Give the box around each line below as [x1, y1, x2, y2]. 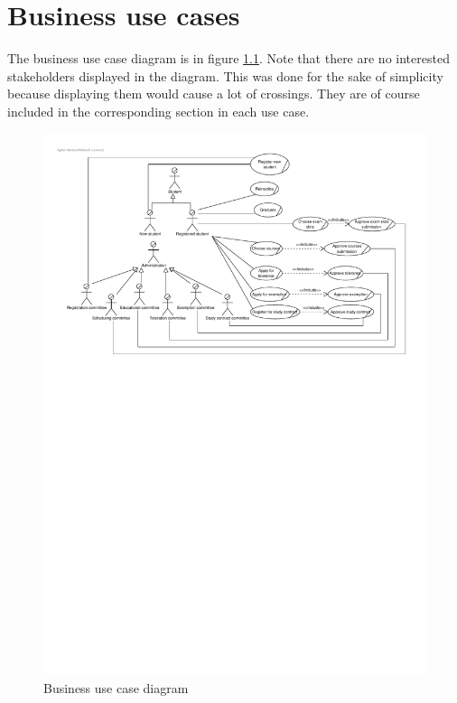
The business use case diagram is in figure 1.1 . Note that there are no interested [7, 49, 450, 68]
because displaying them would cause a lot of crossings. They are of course [7, 84, 420, 103]
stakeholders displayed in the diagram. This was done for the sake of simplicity [7, 66, 443, 85]
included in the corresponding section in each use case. [7, 101, 310, 120]
